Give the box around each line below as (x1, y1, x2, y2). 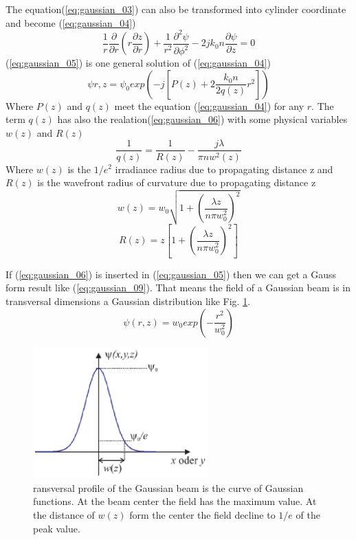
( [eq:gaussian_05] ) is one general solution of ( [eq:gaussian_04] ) (5, 56, 271, 70)
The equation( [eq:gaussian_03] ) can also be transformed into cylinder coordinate (5, 2, 346, 16)
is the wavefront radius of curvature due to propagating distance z (37, 175, 316, 190)
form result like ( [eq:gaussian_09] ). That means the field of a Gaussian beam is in (5, 280, 351, 295)
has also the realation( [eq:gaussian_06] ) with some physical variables (57, 112, 348, 126)
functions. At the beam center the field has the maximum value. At (33, 494, 317, 508)
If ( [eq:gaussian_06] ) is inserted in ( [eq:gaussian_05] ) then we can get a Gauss (5, 267, 337, 281)
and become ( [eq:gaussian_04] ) (5, 15, 136, 30)
